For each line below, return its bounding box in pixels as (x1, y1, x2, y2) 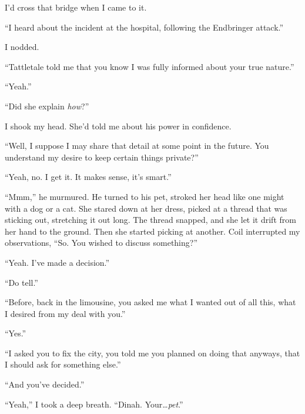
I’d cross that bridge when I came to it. (5, 1, 147, 13)
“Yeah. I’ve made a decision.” (5, 256, 110, 268)
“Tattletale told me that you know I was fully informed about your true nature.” (5, 60, 294, 72)
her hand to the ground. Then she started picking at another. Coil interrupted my (5, 225, 300, 237)
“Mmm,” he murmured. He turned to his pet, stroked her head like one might (5, 190, 284, 202)
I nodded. (5, 41, 39, 53)
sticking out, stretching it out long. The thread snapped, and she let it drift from (5, 213, 296, 226)
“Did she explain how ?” (5, 99, 89, 112)
